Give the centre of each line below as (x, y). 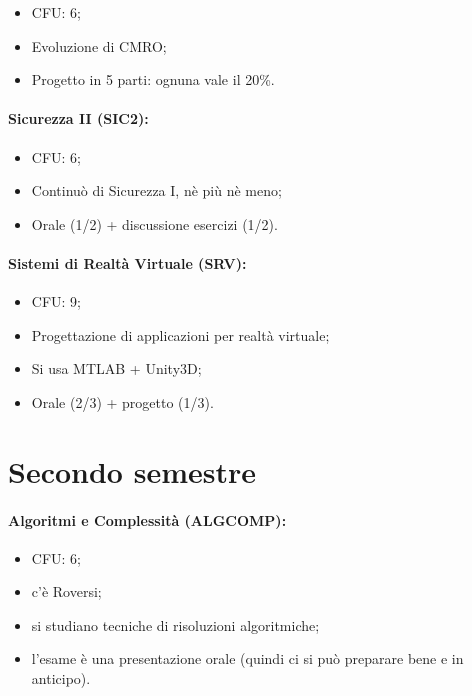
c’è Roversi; (66, 591)
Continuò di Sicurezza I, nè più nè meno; (156, 190)
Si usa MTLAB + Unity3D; (116, 368)
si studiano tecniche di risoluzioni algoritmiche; (175, 624)
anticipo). (61, 678)
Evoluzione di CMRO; (99, 45)
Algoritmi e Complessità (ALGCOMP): (147, 519)
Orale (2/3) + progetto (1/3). (122, 401)
